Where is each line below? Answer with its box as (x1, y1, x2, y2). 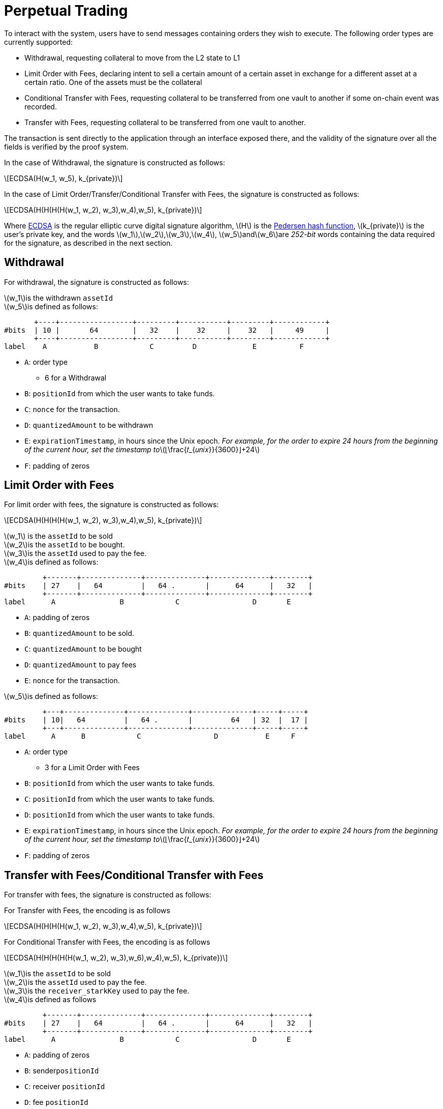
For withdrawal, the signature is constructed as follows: (4, 277, 189, 286)
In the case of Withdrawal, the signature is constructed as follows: (4, 158, 225, 167)
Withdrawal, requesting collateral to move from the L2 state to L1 (24, 53, 240, 62)
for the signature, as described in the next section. (4, 238, 173, 247)
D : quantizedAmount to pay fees (24, 660, 137, 669)
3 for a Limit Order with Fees (45, 763, 140, 772)
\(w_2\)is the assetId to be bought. (4, 540, 125, 549)
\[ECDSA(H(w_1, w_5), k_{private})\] (4, 173, 123, 183)
